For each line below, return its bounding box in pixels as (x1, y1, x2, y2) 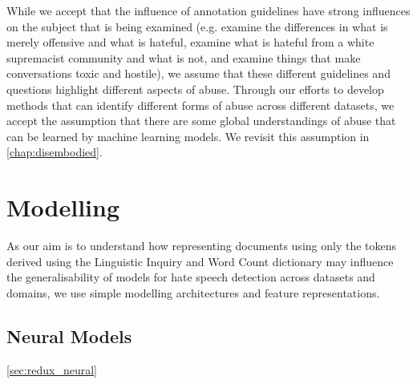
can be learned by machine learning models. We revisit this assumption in (6, 127, 370, 144)
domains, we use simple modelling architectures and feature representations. (6, 284, 380, 301)
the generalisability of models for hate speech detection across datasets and (6, 269, 375, 285)
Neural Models (6, 323, 132, 348)
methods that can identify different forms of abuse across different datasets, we (6, 96, 395, 113)
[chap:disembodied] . (6, 143, 103, 160)
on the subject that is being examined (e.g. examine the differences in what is (6, 18, 388, 34)
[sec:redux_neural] (6, 361, 97, 378)
